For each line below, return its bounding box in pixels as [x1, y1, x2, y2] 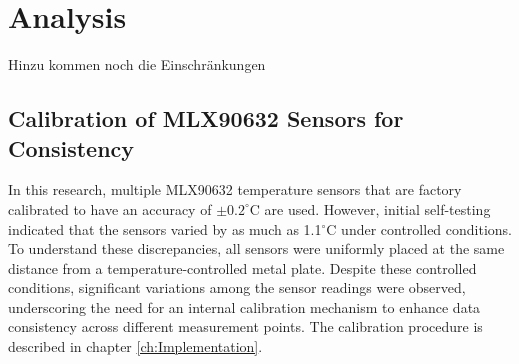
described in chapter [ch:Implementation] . [8, 336, 263, 357]
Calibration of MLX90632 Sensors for [8, 103, 404, 134]
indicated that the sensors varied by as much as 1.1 [8, 218, 322, 239]
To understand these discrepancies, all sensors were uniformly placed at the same [8, 238, 505, 259]
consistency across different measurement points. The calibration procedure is [8, 316, 483, 337]
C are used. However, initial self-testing [249, 198, 491, 219]
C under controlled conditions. [326, 218, 513, 239]
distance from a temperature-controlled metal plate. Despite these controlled [8, 257, 477, 278]
